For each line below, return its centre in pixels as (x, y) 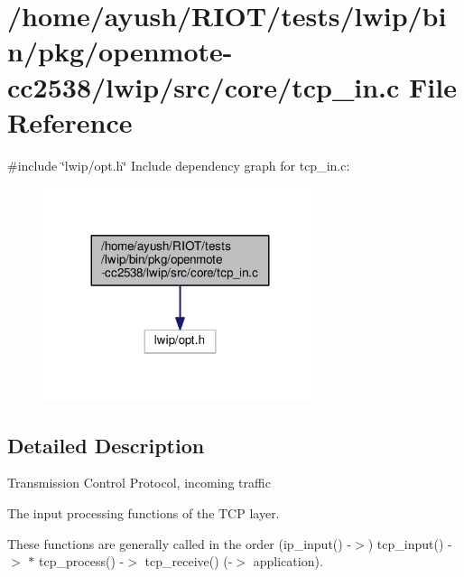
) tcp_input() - (410, 543)
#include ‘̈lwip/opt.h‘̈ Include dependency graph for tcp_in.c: (179, 165)
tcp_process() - (81, 561)
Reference (70, 121)
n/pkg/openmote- (120, 51)
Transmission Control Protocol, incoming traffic (139, 483)
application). (288, 561)
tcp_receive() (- (189, 561)
